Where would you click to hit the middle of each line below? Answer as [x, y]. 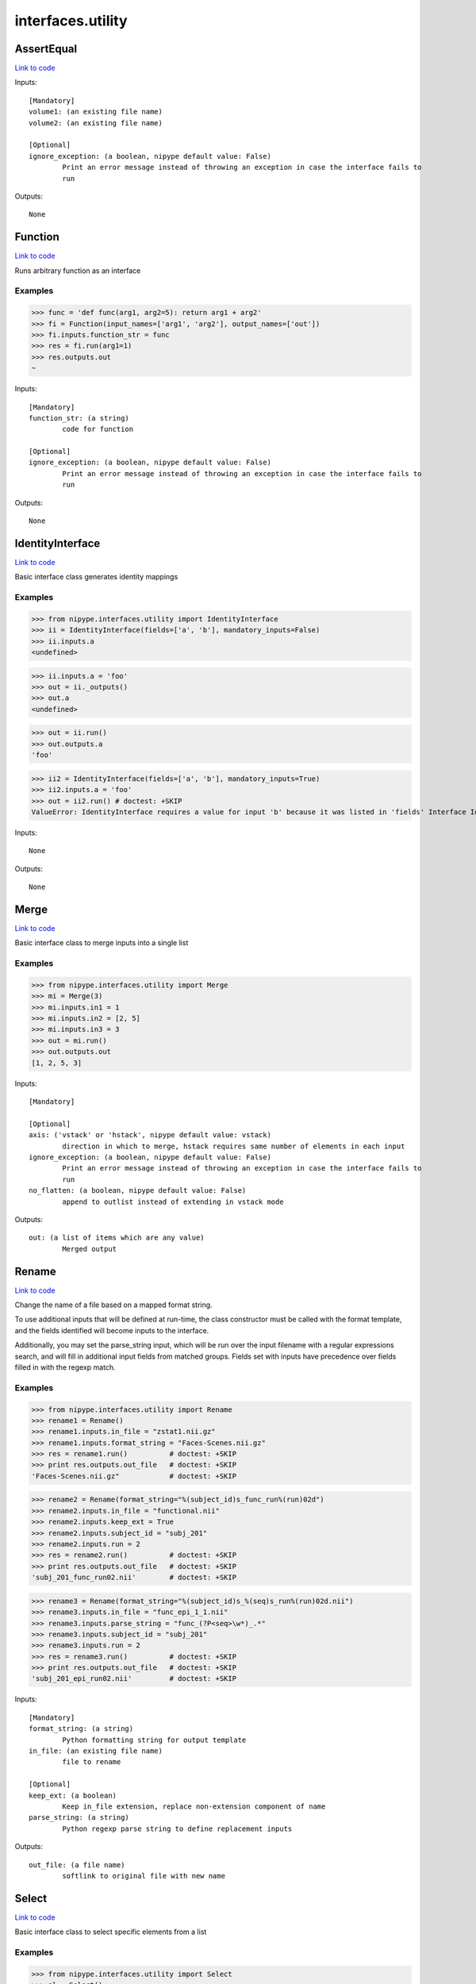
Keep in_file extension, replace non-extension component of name [194, 1806]
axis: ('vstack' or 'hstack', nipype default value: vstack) [150, 1135]
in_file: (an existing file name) [96, 1751]
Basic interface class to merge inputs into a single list [102, 943]
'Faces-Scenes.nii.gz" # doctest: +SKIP [134, 1476]
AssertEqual [46, 49]
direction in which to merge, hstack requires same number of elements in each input [234, 1146]
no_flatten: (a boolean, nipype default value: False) [138, 1191]
